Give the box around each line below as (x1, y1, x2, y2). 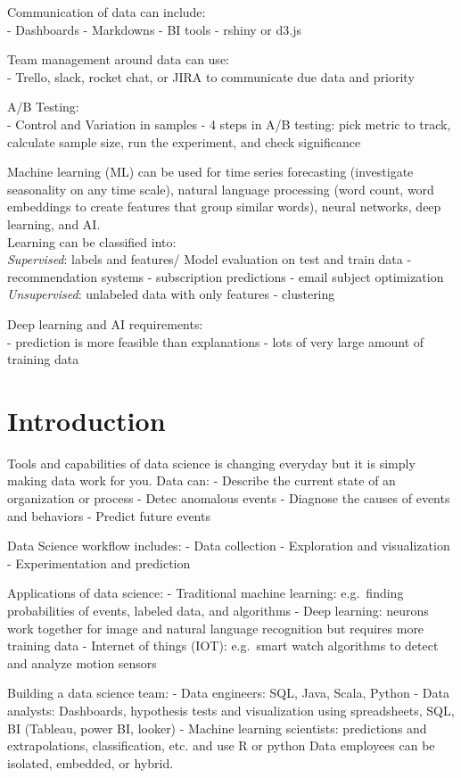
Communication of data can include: (7, 3, 206, 21)
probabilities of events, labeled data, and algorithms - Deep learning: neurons (7, 600, 429, 619)
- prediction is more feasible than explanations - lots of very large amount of (7, 332, 424, 351)
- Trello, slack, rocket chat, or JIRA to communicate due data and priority (7, 67, 415, 86)
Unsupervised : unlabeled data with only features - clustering (7, 285, 335, 303)
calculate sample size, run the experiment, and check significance (7, 132, 361, 151)
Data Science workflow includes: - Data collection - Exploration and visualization (7, 536, 450, 555)
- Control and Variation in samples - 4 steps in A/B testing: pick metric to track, (7, 114, 451, 133)
